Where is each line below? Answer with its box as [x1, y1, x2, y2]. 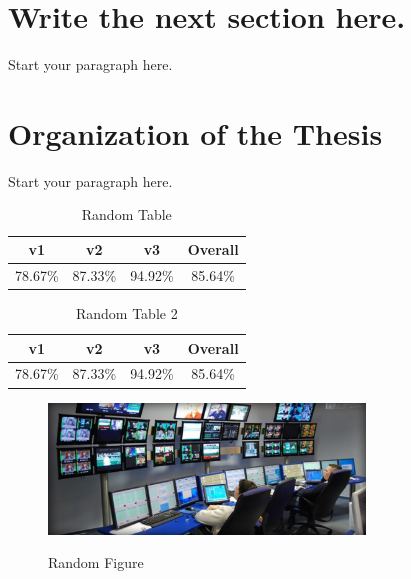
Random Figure [48, 552, 144, 573]
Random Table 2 [75, 302, 178, 323]
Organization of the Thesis [8, 112, 383, 153]
